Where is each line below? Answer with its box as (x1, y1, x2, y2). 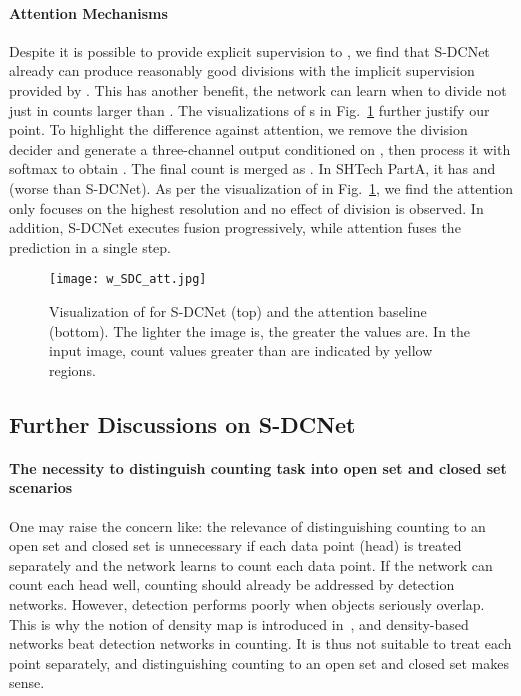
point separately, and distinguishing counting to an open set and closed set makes (9, 652, 509, 673)
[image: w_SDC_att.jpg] (49, 272, 207, 287)
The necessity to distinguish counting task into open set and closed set (9, 457, 507, 478)
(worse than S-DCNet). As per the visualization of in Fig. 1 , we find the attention (9, 177, 513, 198)
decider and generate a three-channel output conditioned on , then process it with (9, 138, 511, 159)
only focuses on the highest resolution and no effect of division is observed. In (9, 197, 484, 218)
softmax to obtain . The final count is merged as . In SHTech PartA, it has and (9, 158, 496, 179)
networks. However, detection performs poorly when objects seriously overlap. (9, 593, 485, 614)
